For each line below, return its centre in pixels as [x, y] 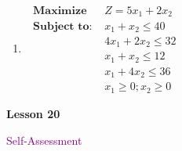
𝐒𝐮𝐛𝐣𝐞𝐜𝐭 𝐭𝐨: [63, 26]
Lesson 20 [33, 113]
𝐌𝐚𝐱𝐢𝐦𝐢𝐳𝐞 [60, 11]
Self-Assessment [44, 140]
